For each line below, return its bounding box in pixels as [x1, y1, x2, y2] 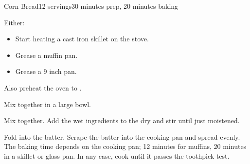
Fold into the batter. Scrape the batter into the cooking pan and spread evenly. [4, 131, 240, 142]
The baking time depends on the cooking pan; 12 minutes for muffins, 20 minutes [4, 141, 247, 151]
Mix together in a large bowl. [4, 99, 91, 109]
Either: [4, 17, 25, 27]
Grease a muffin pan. [15, 50, 78, 60]
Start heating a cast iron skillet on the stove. [15, 34, 149, 44]
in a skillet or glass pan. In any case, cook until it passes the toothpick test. [4, 150, 230, 161]
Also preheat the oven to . [4, 82, 82, 92]
